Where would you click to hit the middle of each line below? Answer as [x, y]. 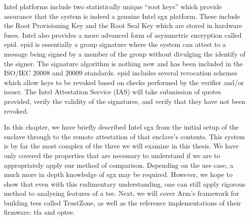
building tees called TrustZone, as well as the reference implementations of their [123, 202]
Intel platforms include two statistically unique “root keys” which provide [113, 6]
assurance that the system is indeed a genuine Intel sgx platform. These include [122, 16]
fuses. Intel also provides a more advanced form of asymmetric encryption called [123, 35]
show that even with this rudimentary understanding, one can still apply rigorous [125, 183]
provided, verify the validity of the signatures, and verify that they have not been [125, 101]
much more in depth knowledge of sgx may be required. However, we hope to [118, 174]
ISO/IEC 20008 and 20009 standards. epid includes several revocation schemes [121, 73]
